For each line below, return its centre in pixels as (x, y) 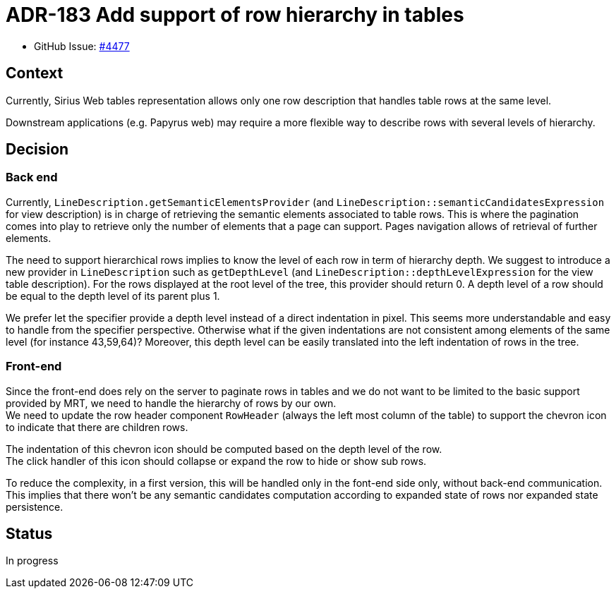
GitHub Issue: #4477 (82, 46)
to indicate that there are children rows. (97, 427)
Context (35, 73)
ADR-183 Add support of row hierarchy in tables (235, 15)
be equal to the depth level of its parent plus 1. (113, 296)
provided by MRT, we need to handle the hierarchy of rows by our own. (171, 403)
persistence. (35, 507)
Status (29, 533)
